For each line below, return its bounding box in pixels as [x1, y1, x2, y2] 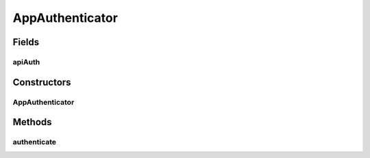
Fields [12, 36, 40, 48]
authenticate [12, 137, 57, 147]
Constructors [12, 76, 71, 88]
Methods [12, 116, 52, 128]
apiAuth [12, 57, 40, 66]
